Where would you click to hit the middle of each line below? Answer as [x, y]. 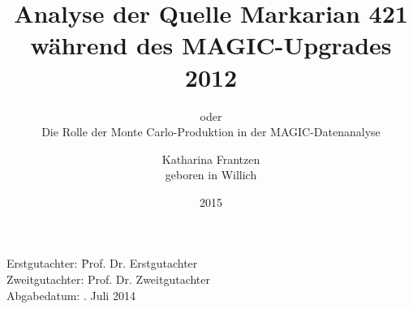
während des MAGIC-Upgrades [211, 45]
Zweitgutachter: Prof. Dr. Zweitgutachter [108, 279]
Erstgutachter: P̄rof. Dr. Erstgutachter [102, 263]
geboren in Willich [211, 175]
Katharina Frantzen [211, 159]
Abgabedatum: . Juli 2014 [71, 295]
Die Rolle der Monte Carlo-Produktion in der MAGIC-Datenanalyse [211, 132]
